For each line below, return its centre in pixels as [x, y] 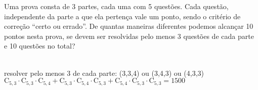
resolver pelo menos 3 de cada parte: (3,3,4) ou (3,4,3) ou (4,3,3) [104, 73]
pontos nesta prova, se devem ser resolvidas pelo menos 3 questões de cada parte [129, 36]
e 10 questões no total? [40, 46]
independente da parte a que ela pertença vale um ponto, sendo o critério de [122, 16]
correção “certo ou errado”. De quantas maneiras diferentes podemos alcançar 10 [129, 26]
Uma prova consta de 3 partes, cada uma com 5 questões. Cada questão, [116, 6]
